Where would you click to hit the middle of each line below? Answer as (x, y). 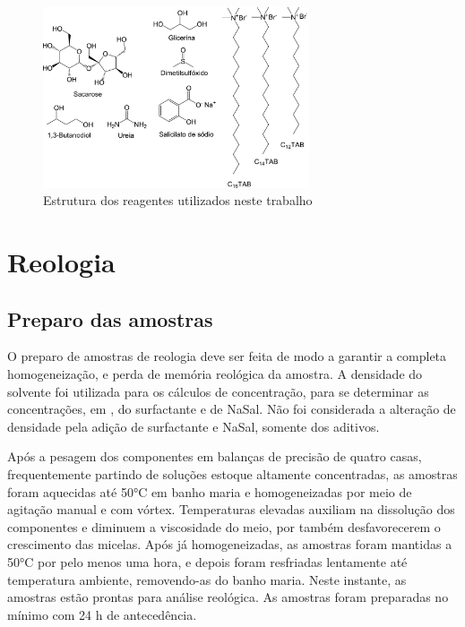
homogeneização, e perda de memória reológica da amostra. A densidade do (215, 374)
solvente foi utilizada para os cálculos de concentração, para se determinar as (218, 391)
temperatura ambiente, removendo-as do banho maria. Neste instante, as (207, 579)
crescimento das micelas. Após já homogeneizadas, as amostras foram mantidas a (230, 544)
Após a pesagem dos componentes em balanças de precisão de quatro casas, (215, 456)
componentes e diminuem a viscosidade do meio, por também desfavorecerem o (224, 526)
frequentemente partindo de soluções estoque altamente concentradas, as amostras (232, 474)
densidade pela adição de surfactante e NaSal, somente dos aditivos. (194, 426)
